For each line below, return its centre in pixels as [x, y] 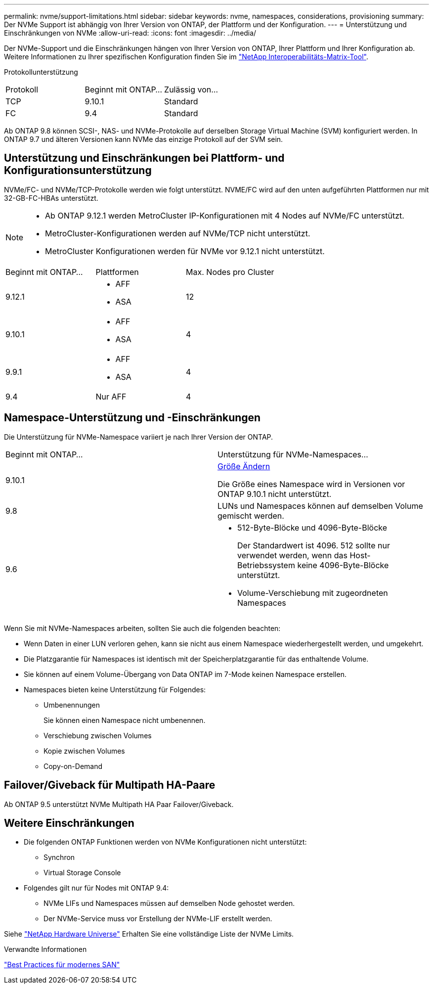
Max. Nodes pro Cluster [230, 272]
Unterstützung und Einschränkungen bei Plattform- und [144, 158]
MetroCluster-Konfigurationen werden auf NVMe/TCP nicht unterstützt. [178, 233]
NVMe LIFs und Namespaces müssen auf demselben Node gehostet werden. [169, 903]
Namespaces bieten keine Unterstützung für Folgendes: [115, 689]
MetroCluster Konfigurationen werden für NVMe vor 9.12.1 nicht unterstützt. [185, 251]
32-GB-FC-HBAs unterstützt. [51, 198]
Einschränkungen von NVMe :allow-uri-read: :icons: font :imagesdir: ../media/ [130, 33]
